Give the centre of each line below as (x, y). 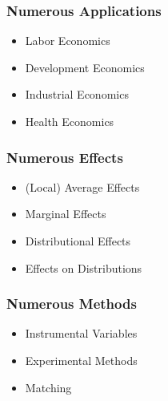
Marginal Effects (66, 214)
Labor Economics (68, 41)
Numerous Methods (72, 304)
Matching (48, 387)
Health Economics (70, 121)
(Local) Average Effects (82, 186)
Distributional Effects (78, 241)
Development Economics (85, 67)
